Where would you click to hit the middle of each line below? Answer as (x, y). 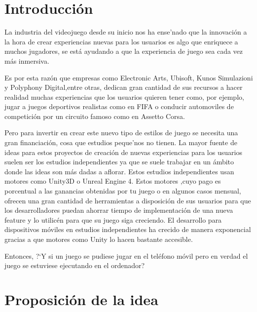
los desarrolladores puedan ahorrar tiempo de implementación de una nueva (119, 210)
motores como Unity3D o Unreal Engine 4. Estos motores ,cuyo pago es (113, 181)
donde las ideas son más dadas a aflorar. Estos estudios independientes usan (119, 171)
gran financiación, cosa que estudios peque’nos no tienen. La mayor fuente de (121, 142)
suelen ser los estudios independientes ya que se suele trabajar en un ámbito (119, 162)
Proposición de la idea (81, 299)
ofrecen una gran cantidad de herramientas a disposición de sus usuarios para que (128, 200)
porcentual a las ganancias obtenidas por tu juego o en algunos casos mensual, (123, 191)
